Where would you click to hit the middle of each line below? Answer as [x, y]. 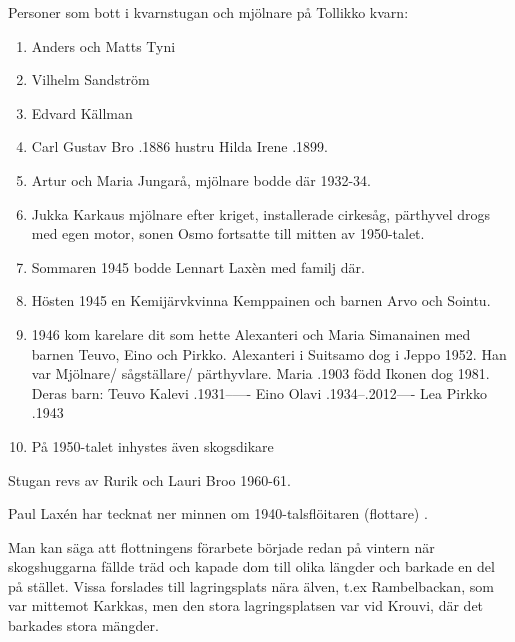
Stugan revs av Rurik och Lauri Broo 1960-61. [149, 479]
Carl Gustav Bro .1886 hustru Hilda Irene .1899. [179, 146]
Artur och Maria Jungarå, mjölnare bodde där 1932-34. [201, 179]
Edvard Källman [82, 112]
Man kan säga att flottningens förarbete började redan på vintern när [221, 546]
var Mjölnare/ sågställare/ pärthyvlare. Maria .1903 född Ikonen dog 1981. [260, 373]
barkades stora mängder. [83, 625]
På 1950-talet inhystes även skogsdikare [152, 445]
